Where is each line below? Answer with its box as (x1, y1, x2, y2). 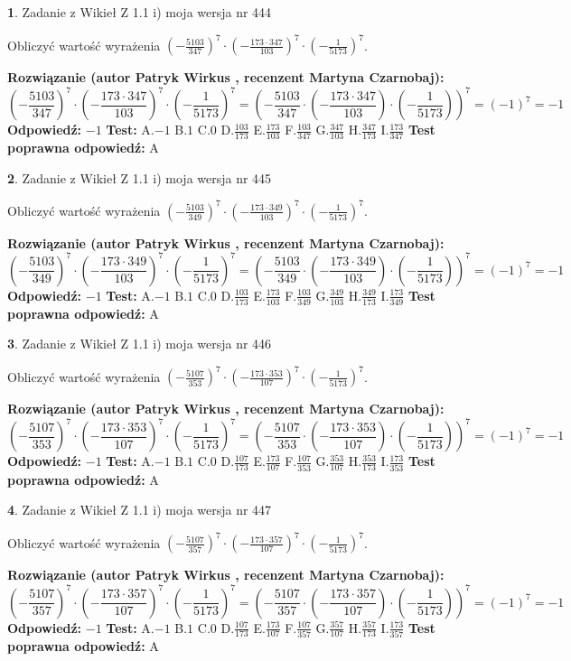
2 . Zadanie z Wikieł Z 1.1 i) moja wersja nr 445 (7, 168, 272, 187)
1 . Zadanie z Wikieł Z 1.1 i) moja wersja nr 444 (7, 3, 272, 21)
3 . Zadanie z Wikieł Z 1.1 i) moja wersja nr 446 (7, 334, 272, 353)
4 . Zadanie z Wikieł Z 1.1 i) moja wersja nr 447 (7, 500, 272, 519)
